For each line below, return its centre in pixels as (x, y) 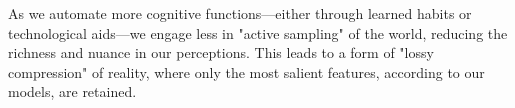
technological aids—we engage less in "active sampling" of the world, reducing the (258, 32)
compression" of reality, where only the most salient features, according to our (246, 71)
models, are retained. (72, 91)
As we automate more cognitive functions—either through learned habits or (240, 13)
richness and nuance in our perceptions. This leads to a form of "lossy (221, 52)
